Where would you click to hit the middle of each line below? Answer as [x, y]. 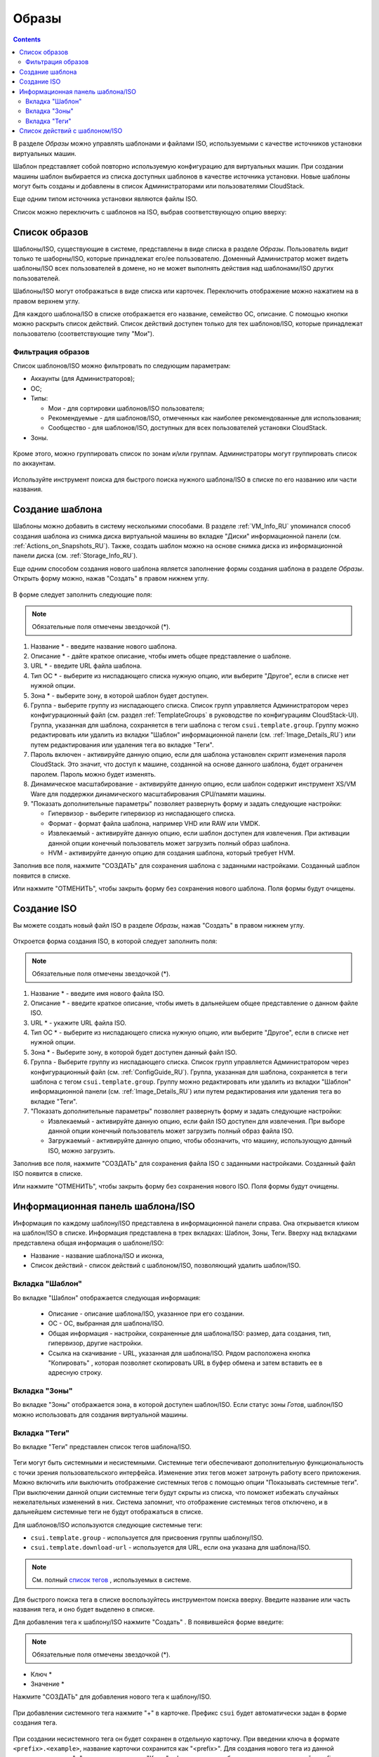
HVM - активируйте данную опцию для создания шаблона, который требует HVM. [172, 852]
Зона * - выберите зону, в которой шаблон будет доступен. [120, 695]
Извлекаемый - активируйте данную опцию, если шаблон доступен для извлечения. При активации [199, 834]
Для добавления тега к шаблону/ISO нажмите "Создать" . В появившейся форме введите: [148, 1622]
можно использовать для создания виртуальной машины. [101, 1414]
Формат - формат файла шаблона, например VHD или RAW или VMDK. [154, 823]
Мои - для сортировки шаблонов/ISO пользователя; [126, 408]
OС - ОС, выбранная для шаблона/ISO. [106, 1323]
